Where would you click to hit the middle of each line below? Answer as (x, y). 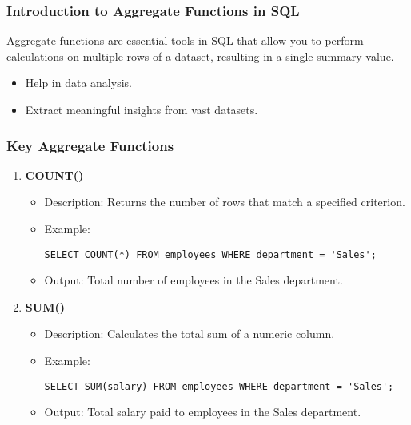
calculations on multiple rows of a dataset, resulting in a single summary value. (200, 56)
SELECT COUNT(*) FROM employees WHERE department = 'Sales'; (210, 254)
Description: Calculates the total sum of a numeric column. (190, 334)
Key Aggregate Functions (90, 145)
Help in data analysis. (78, 83)
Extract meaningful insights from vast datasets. (142, 109)
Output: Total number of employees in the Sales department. (194, 280)
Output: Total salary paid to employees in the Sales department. (203, 412)
